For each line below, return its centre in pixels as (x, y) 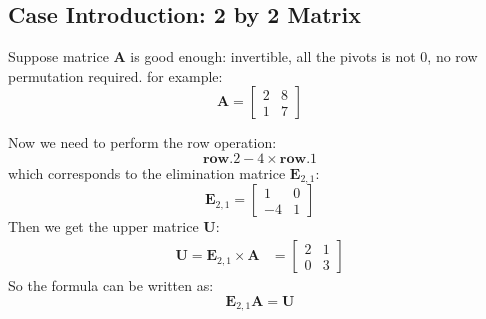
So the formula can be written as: (111, 285)
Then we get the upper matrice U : (114, 226)
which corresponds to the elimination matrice (147, 172)
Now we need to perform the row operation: (142, 142)
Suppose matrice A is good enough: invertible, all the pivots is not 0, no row (243, 56)
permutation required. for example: (115, 75)
